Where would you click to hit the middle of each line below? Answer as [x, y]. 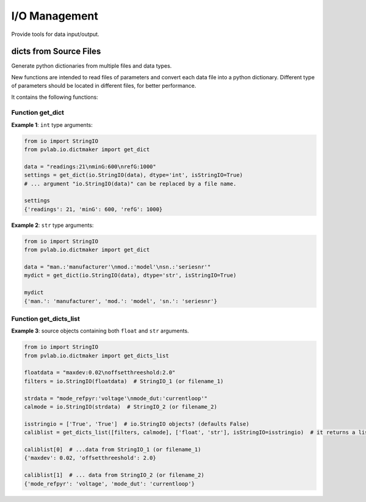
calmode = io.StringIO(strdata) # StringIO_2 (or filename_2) [121, 407]
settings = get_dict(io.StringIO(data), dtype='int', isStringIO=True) [134, 175]
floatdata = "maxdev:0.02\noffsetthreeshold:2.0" [100, 373]
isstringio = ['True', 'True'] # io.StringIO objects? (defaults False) [137, 424]
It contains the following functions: [55, 97]
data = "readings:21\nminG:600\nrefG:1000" [90, 167]
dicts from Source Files [56, 52]
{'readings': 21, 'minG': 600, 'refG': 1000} [93, 209]
